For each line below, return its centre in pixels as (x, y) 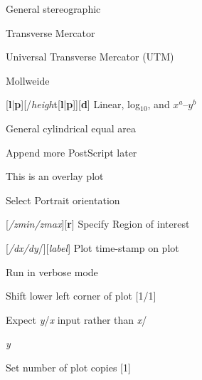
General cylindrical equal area (71, 128)
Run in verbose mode (52, 271)
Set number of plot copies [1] (68, 367)
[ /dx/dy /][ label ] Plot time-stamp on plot (92, 247)
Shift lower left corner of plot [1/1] (81, 296)
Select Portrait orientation (63, 200)
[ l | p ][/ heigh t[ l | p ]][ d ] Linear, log (73, 104)
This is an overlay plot (55, 176)
